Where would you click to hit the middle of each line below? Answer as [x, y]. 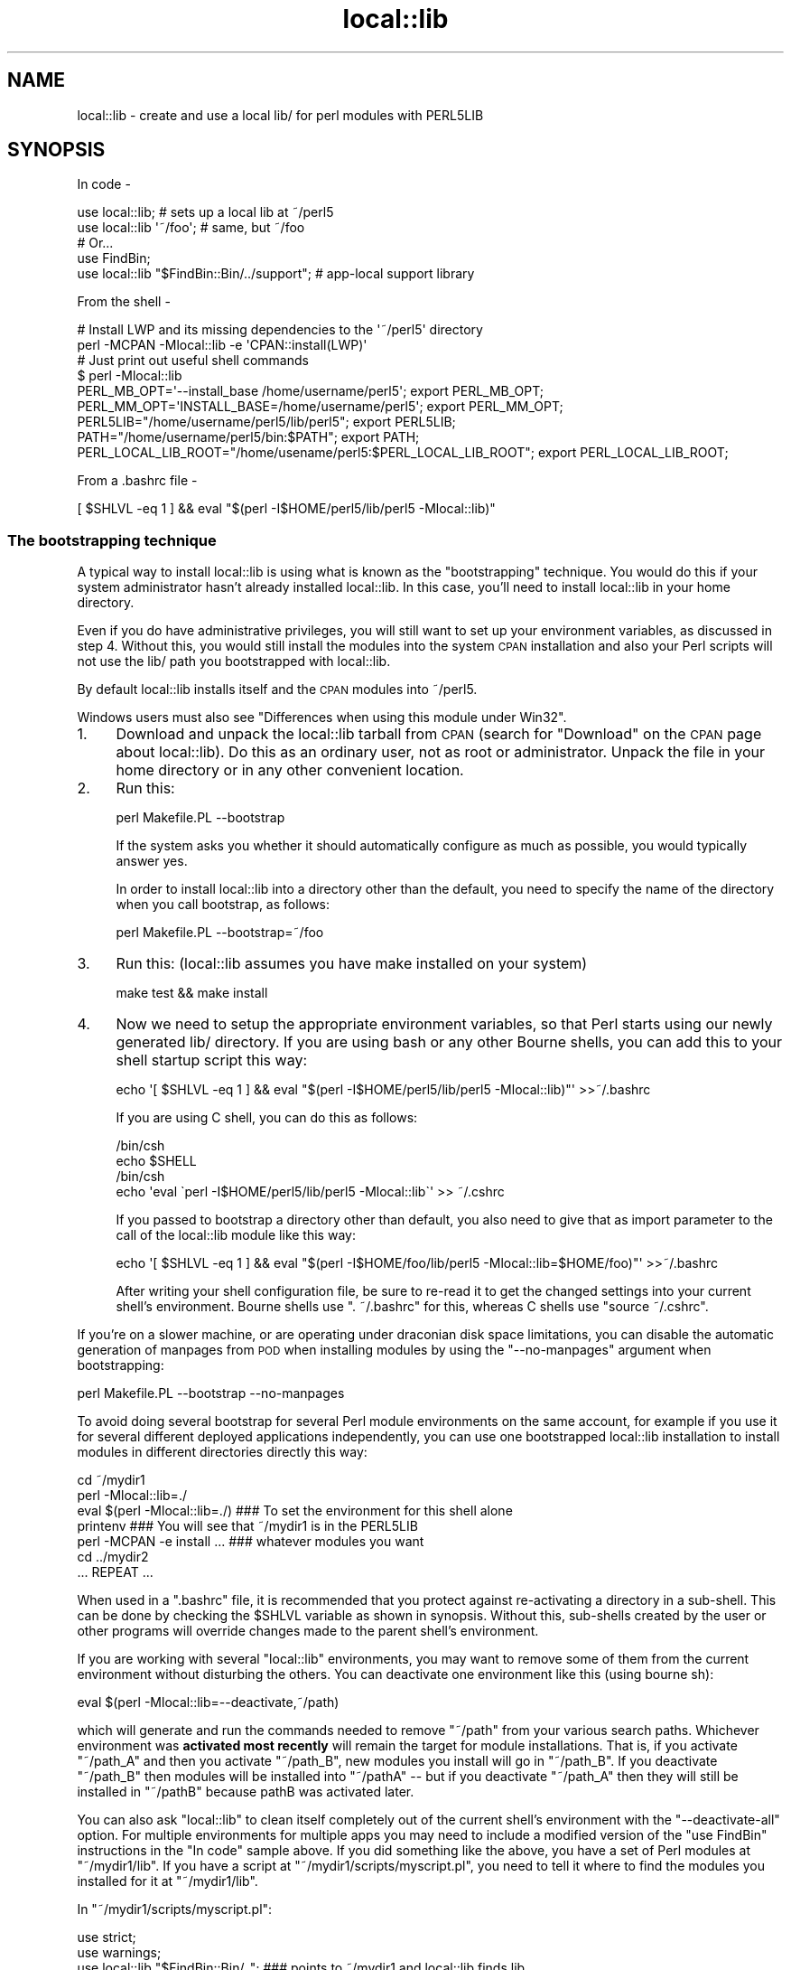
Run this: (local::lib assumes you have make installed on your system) [352, 964]
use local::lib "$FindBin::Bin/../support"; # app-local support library [276, 274]
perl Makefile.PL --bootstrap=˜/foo [220, 933]
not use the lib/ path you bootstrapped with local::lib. [234, 661]
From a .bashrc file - [137, 481]
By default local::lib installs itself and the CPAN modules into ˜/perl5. [277, 689]
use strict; [107, 1937]
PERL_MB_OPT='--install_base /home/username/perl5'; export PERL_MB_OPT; [311, 391]
